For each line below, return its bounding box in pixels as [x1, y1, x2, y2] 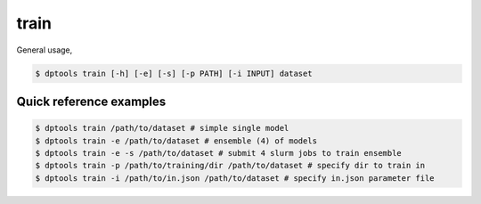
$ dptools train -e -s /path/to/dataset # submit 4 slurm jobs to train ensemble [35, 148, 403, 158]
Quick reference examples [16, 94, 167, 109]
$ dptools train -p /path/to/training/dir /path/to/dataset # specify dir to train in [35, 160, 426, 171]
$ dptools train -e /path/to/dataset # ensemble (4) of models [35, 135, 318, 146]
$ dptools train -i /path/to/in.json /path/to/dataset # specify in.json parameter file [35, 173, 436, 183]
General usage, [16, 45, 73, 55]
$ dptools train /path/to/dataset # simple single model [35, 123, 289, 134]
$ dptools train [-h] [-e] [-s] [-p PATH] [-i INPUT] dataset [35, 68, 313, 78]
